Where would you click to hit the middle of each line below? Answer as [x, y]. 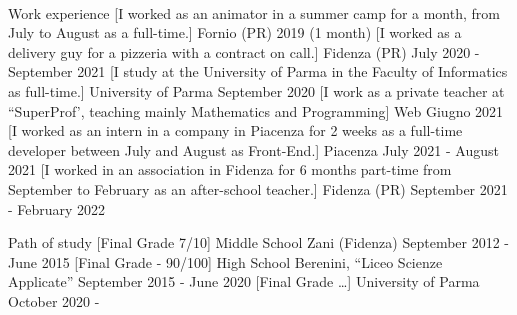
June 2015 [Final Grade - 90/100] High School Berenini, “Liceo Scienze [225, 261]
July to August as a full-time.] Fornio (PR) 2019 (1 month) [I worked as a [235, 32]
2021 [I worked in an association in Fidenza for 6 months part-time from [230, 169]
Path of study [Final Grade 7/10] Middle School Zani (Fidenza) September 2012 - [259, 242]
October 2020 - [54, 300]
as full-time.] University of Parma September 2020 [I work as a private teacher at [256, 90]
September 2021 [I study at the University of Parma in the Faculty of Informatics [258, 71]
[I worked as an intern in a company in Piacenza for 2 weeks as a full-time [235, 130]
